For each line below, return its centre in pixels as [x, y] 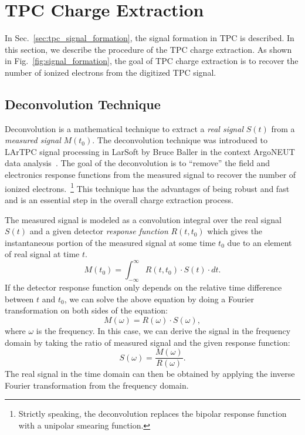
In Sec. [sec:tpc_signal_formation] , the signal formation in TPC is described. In [150, 38]
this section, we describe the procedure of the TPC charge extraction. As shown [148, 49]
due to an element [260, 242]
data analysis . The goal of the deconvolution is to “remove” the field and [138, 163]
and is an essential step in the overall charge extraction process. [119, 199]
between [19, 299]
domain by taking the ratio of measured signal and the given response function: [148, 342]
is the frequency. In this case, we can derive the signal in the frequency [163, 330]
